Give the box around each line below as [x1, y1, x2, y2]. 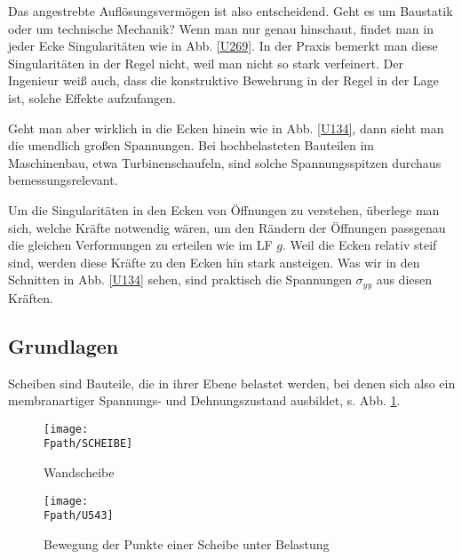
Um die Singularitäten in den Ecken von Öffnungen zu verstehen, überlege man [8, 200, 440, 219]
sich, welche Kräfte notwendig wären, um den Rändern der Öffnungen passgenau [8, 218, 446, 236]
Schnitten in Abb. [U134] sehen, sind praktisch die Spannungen [8, 270, 352, 289]
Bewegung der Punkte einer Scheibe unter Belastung [44, 534, 330, 553]
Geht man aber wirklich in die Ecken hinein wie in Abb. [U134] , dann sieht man [8, 118, 444, 137]
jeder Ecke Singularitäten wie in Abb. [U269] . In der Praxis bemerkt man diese [8, 36, 438, 55]
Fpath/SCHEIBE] [44, 437, 133, 451]
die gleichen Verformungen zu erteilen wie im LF [8, 236, 273, 254]
